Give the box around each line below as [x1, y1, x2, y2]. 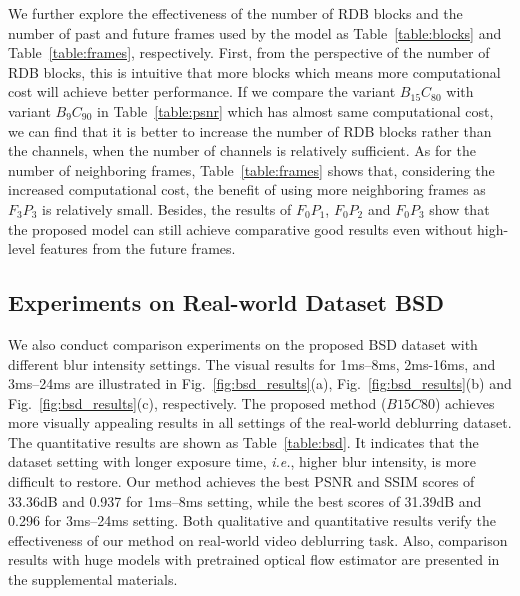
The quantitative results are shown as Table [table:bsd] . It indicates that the [8, 431, 479, 452]
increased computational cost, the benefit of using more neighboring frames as [8, 179, 486, 200]
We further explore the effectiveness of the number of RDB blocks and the [8, 3, 463, 23]
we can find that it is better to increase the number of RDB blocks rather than [8, 120, 492, 141]
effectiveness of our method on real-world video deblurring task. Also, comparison [8, 529, 508, 550]
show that [429, 198, 490, 219]
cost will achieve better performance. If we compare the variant [8, 81, 396, 102]
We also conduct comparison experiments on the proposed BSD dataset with [8, 333, 478, 354]
